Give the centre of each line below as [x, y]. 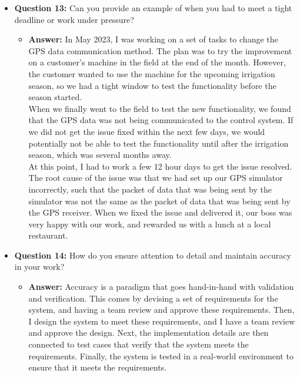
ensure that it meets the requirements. [98, 367]
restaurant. [48, 235]
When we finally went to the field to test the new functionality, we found [160, 108]
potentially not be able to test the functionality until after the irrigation [159, 143]
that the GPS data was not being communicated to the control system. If [161, 120]
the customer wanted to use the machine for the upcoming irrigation [152, 73]
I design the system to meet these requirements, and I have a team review [162, 321]
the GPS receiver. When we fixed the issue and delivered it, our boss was [160, 212]
